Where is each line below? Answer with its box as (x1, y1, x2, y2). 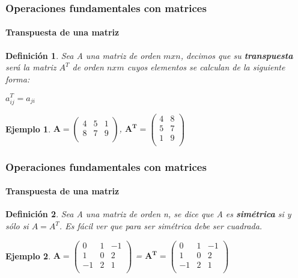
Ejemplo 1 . (5, 122, 51, 135)
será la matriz (5, 61, 56, 73)
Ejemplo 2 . (5, 249, 51, 262)
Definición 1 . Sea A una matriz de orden (5, 49, 161, 61)
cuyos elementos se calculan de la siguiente (127, 61, 285, 73)
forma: (5, 72, 30, 85)
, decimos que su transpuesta (180, 49, 293, 61)
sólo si (5, 220, 29, 232)
